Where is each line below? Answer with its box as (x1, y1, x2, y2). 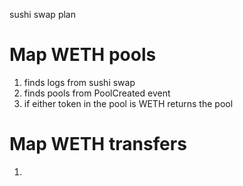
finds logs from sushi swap (23, 76, 136, 88)
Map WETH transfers (9, 133, 187, 156)
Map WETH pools (9, 44, 157, 66)
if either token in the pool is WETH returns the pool (23, 97, 234, 109)
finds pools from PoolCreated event (23, 87, 171, 99)
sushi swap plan (9, 9, 76, 20)
